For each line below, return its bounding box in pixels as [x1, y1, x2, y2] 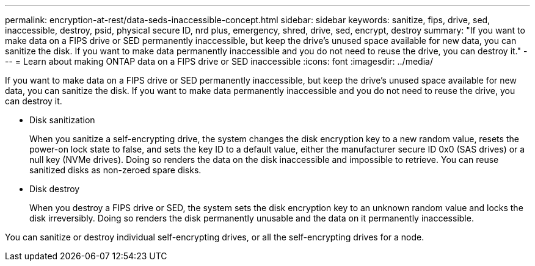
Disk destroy [29, 184, 80, 194]
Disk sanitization [29, 115, 95, 125]
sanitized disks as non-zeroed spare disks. [29, 165, 202, 175]
